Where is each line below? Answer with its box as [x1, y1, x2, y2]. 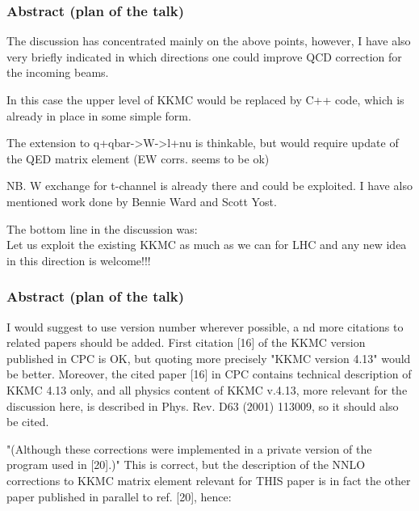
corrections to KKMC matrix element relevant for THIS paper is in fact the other [6, 471, 411, 488]
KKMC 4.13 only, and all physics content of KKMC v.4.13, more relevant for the [6, 381, 408, 398]
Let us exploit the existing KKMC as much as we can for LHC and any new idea [6, 236, 407, 253]
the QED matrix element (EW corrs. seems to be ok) [6, 150, 270, 167]
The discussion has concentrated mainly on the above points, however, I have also [6, 32, 411, 49]
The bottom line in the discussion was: [6, 220, 198, 237]
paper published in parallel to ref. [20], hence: [6, 488, 232, 505]
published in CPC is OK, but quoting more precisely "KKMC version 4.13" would [6, 349, 411, 366]
